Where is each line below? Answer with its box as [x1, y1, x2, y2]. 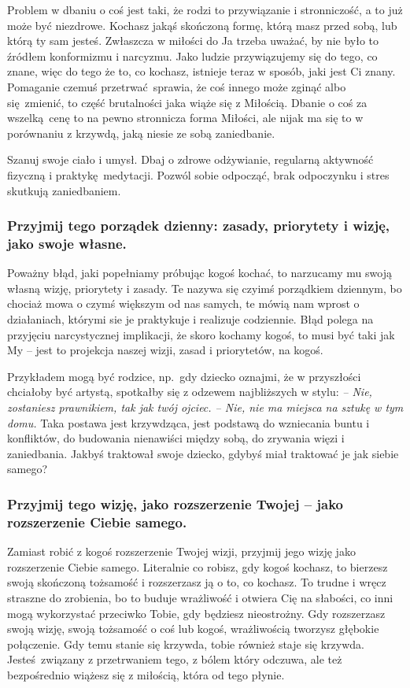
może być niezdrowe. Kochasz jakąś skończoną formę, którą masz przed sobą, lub [7, 17, 397, 33]
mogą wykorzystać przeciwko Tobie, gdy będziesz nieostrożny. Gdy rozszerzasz [7, 605, 386, 621]
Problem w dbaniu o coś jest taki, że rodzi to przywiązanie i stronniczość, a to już [7, 2, 403, 17]
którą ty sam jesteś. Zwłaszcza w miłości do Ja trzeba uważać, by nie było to [7, 32, 379, 49]
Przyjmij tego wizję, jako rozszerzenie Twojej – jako [7, 494, 344, 513]
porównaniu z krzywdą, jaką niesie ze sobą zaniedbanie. [7, 124, 275, 141]
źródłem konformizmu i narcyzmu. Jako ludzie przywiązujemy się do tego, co [7, 47, 378, 64]
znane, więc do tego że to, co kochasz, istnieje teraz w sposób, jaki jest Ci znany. [7, 63, 396, 80]
